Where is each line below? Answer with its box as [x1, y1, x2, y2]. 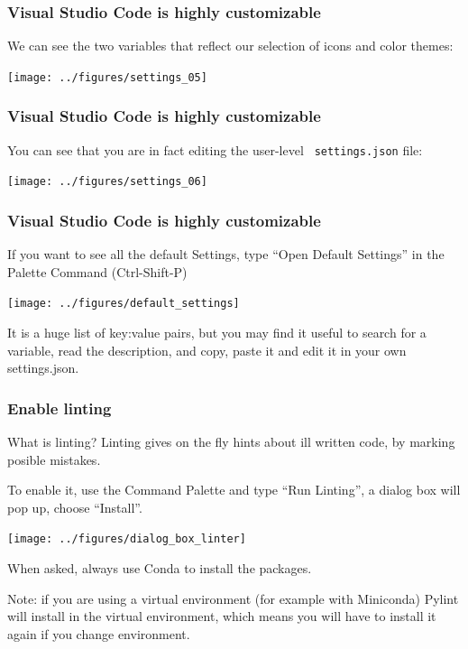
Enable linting [7, 396, 112, 419]
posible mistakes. [7, 450, 101, 468]
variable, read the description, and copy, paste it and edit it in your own [7, 340, 407, 359]
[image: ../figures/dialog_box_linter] [7, 533, 246, 546]
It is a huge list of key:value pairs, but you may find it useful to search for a [7, 323, 427, 342]
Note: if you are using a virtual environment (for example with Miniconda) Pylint [7, 589, 459, 607]
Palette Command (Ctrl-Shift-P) [7, 262, 188, 281]
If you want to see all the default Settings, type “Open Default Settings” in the [7, 245, 445, 264]
